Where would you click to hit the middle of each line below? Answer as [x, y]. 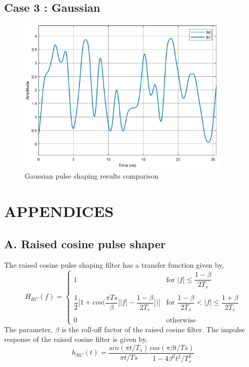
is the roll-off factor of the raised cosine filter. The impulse [153, 329]
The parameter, [28, 329]
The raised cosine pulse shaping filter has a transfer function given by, [114, 265]
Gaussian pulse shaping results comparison [92, 176]
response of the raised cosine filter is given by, [76, 339]
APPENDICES [59, 211]
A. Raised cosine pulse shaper [85, 243]
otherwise [181, 321]
